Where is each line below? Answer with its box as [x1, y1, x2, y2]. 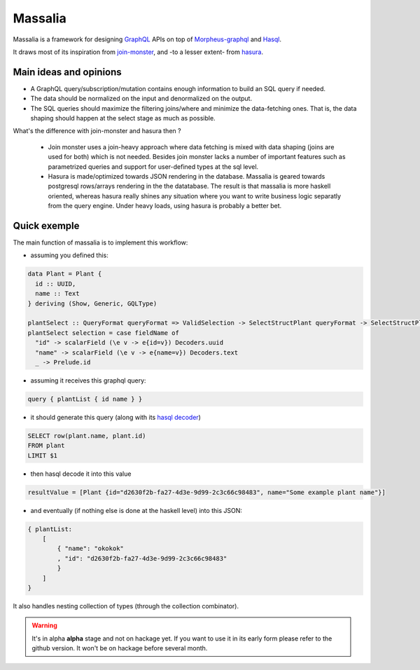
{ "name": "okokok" [57, 545, 124, 553]
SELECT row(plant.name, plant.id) [27, 432, 146, 439]
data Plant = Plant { [27, 270, 102, 278]
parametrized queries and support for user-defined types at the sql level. [48, 162, 259, 171]
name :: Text [35, 289, 80, 298]
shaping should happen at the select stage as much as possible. [30, 114, 216, 123]
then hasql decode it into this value [30, 470, 132, 478]
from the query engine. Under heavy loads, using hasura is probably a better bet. [48, 202, 282, 210]
